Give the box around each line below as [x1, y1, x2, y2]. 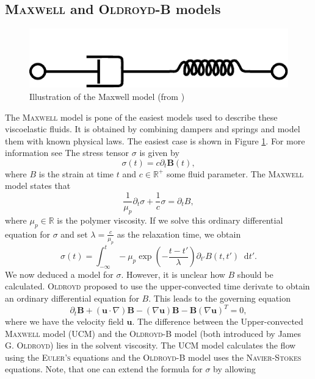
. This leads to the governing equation [148, 292, 291, 304]
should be [237, 267, 273, 280]
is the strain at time [38, 167, 114, 180]
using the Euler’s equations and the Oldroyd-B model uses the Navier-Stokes [5, 350, 302, 363]
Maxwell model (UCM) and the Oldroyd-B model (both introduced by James [5, 327, 302, 339]
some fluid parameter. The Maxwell [166, 167, 303, 180]
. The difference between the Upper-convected [132, 315, 303, 328]
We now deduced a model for [5, 267, 114, 280]
